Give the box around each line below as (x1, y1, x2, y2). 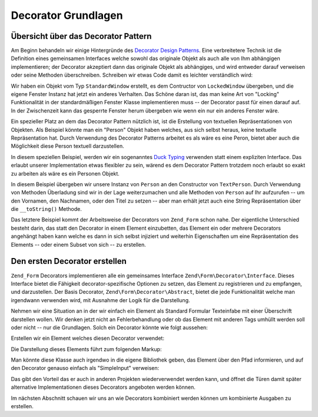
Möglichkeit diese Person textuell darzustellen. (11, 143, 124, 150)
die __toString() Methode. (11, 206, 82, 213)
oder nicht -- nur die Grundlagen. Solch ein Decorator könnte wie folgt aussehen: (11, 324, 208, 331)
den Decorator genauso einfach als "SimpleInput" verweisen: (11, 365, 160, 372)
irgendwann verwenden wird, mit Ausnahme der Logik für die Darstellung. (11, 296, 191, 303)
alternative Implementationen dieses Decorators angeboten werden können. (11, 383, 196, 391)
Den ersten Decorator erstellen (11, 256, 127, 266)
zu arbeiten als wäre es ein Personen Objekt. (11, 170, 120, 177)
